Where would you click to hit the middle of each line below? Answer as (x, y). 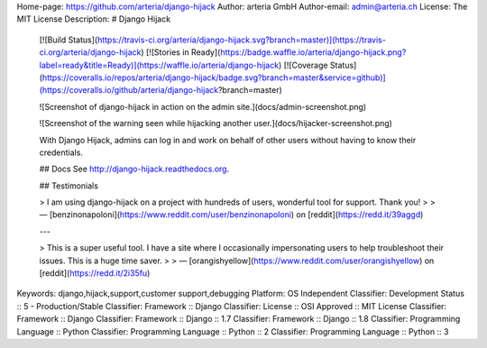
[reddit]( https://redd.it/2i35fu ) (95, 273)
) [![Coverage (303, 65)
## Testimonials (69, 186)
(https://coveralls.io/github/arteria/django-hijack (129, 90)
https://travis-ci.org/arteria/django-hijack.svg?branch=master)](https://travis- (242, 40)
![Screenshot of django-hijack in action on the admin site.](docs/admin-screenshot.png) (203, 106)
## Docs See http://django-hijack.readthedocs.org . (134, 169)
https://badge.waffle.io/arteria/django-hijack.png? (313, 52)
